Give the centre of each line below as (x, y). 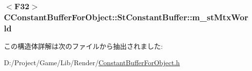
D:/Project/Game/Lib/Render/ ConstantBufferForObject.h (92, 62)
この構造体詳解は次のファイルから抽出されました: (83, 46)
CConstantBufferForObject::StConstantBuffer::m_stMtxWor (126, 17)
